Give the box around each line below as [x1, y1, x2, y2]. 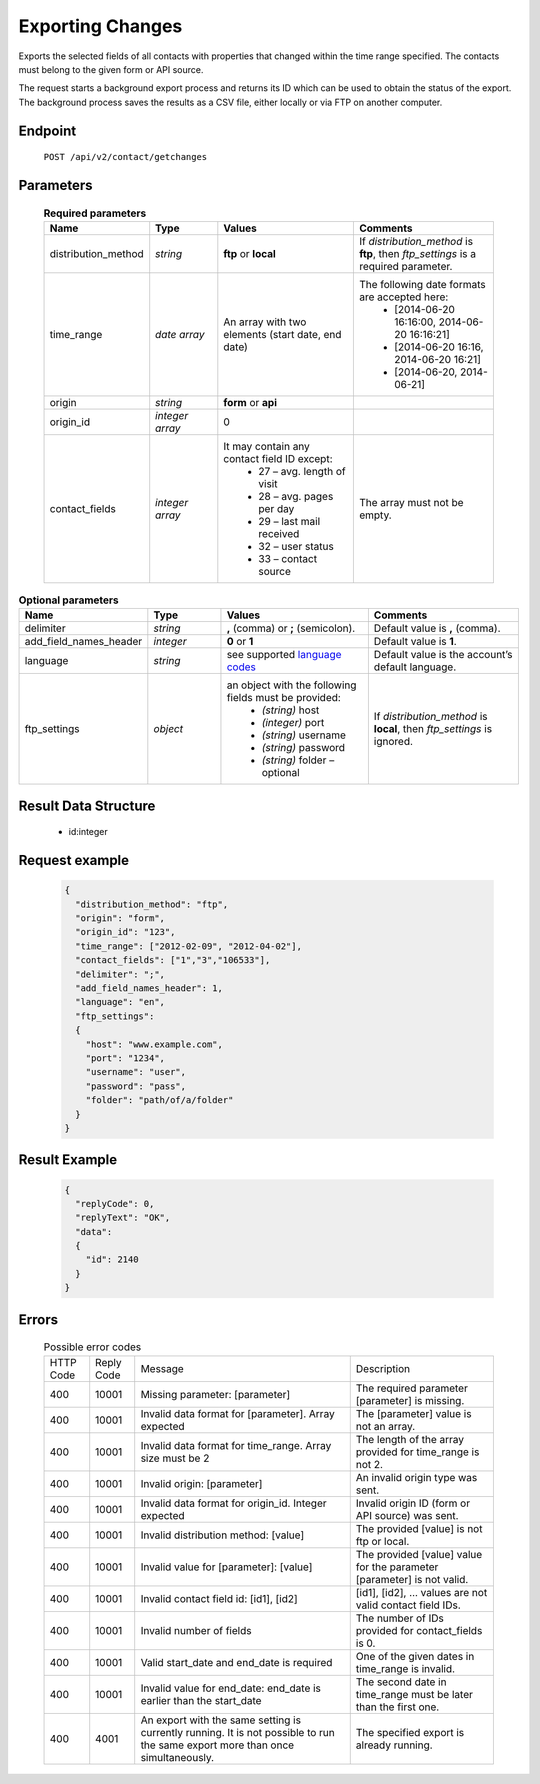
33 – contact [258, 551, 318, 565]
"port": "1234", [85, 1052, 165, 1064]
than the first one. [355, 1700, 440, 1714]
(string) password [261, 741, 345, 755]
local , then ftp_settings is [373, 722, 493, 736]
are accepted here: [358, 290, 449, 304]
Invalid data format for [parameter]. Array [140, 1406, 335, 1420]
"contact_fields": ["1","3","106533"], [75, 955, 271, 966]
